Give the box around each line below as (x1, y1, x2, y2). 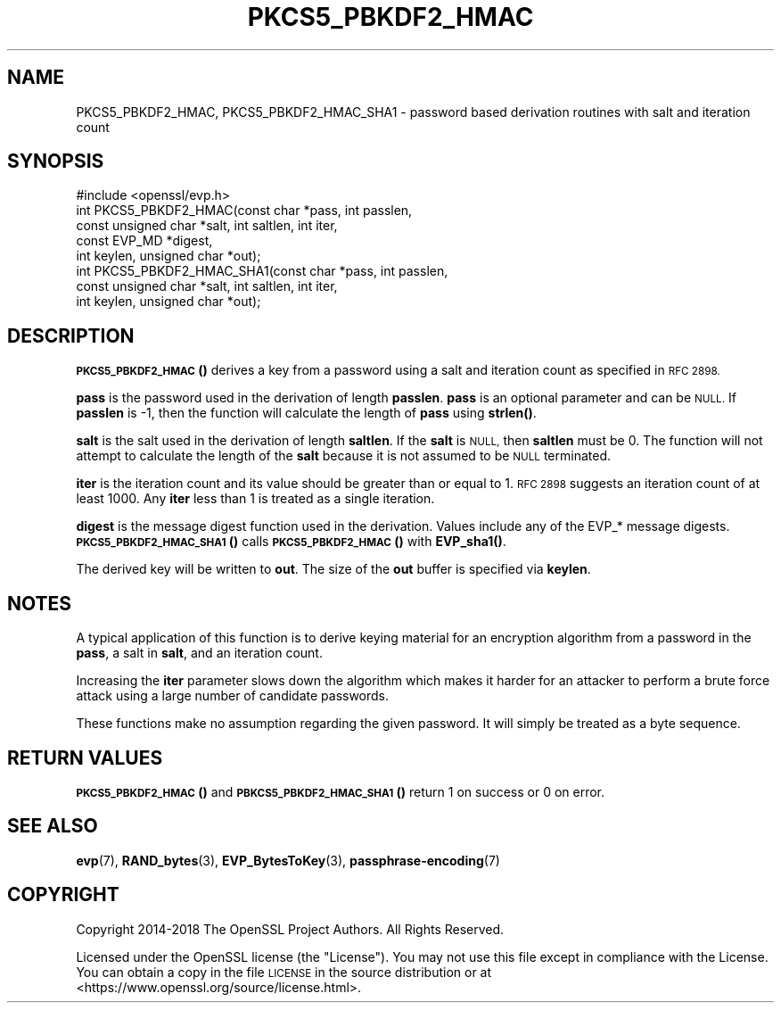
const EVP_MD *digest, (76, 233, 213, 249)
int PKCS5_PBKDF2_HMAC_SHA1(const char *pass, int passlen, (76, 263, 448, 279)
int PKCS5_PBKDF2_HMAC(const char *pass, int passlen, (76, 203, 413, 219)
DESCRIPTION (7, 324, 135, 347)
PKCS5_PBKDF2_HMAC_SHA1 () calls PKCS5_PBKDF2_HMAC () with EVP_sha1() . (76, 534, 506, 550)
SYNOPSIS (7, 150, 104, 173)
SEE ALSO (7, 815, 98, 838)
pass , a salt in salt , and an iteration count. (76, 645, 323, 661)
